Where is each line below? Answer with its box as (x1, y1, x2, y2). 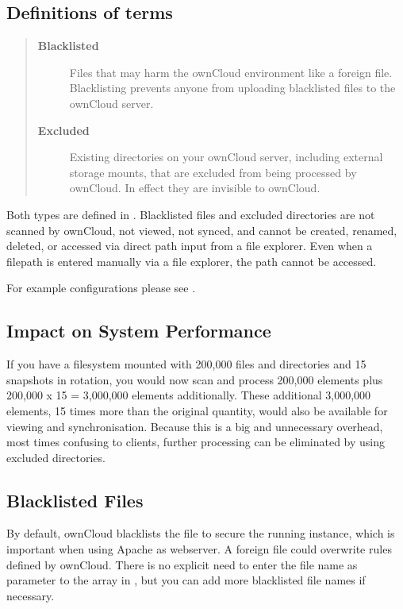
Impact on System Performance (6, 318, 271, 343)
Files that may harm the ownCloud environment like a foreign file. (69, 64, 393, 80)
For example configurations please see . (6, 279, 196, 296)
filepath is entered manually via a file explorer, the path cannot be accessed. (6, 252, 377, 269)
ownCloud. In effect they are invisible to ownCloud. (69, 179, 320, 196)
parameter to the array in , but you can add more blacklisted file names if (6, 572, 366, 588)
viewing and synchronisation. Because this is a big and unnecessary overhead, (6, 418, 383, 434)
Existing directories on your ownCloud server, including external (69, 148, 383, 165)
